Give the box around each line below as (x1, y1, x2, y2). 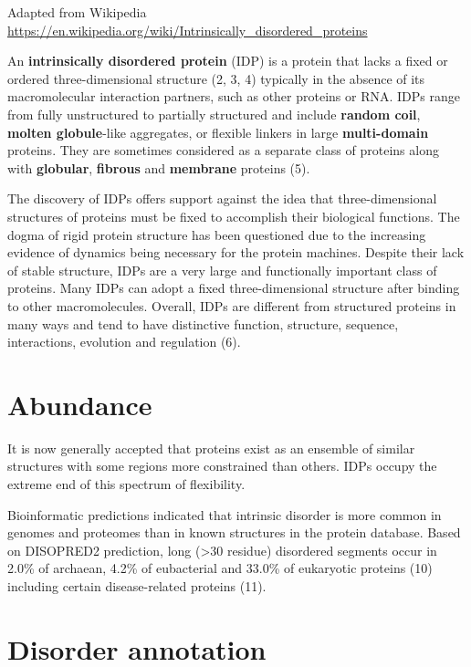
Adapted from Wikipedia (7, 3, 147, 21)
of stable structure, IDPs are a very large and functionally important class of (7, 260, 437, 279)
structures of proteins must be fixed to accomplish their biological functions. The (7, 206, 460, 225)
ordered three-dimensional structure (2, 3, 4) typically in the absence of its (7, 68, 425, 88)
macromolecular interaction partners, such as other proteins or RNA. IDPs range (7, 87, 460, 106)
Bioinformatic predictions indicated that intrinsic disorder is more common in (7, 505, 442, 524)
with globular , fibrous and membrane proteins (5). (7, 158, 310, 177)
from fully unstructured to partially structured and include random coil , (7, 104, 421, 123)
